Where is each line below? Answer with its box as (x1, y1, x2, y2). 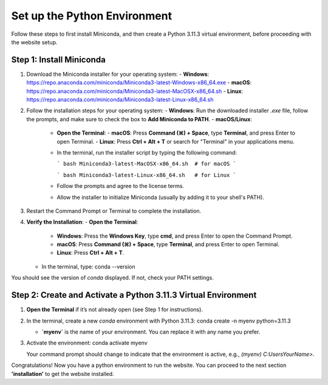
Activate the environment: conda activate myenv (26, 340, 148, 347)
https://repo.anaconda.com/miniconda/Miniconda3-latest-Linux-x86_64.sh (26, 96, 214, 103)
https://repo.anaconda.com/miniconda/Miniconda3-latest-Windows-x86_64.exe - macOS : (26, 79, 252, 86)
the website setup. (11, 38, 58, 45)
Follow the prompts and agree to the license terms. (56, 182, 185, 190)
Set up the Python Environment (11, 9, 173, 22)
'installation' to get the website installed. (11, 370, 115, 377)
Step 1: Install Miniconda (11, 55, 106, 65)
